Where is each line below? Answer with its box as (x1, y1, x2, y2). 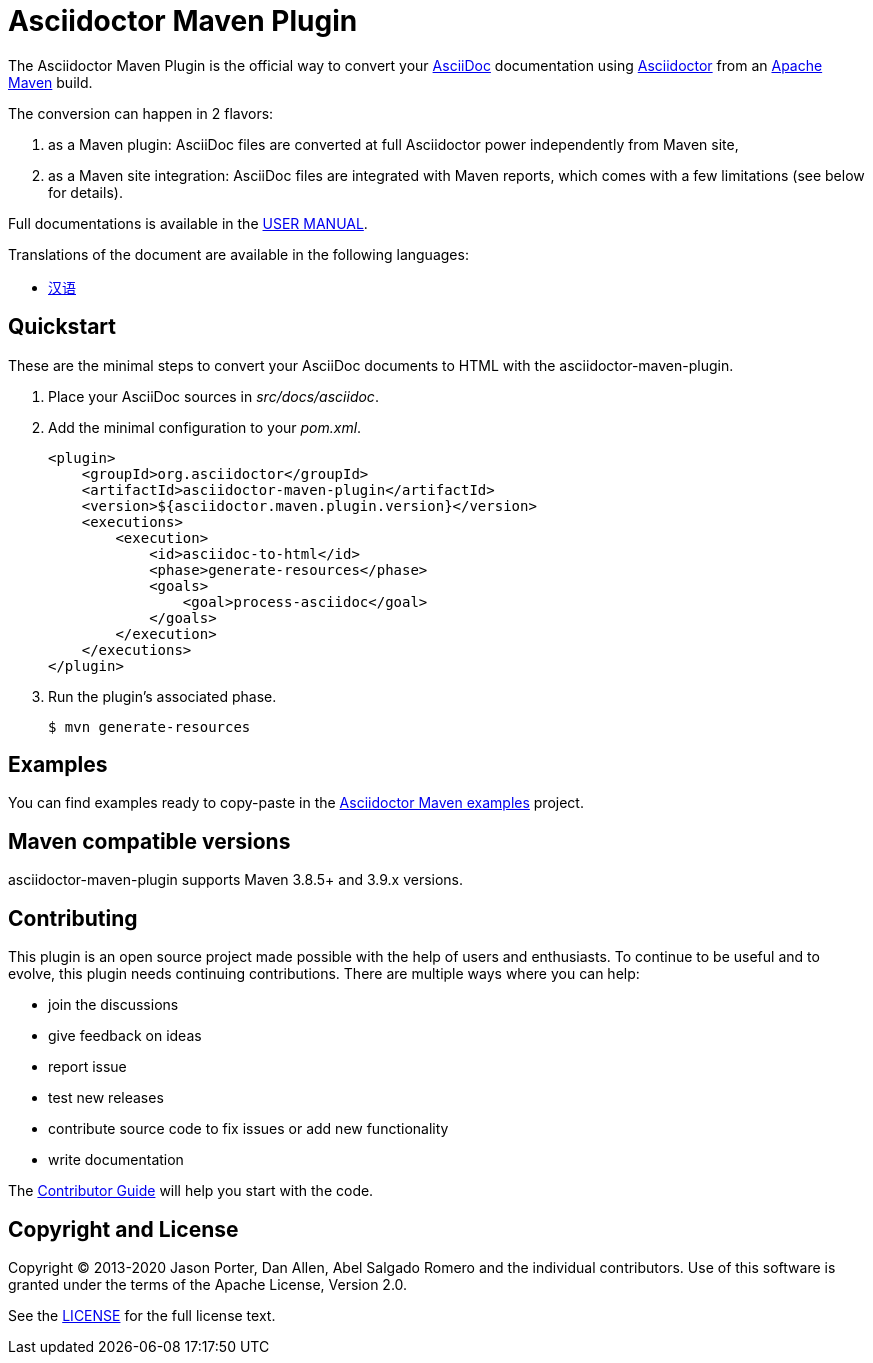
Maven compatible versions (8, 828, 291, 854)
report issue (48, 1058, 127, 1076)
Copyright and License (8, 1216, 239, 1242)
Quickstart (8, 314, 117, 340)
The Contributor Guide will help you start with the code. (8, 1182, 374, 1200)
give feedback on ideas (48, 1027, 202, 1045)
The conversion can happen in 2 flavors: (8, 104, 274, 122)
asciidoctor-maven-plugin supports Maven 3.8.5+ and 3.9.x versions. (8, 871, 464, 889)
